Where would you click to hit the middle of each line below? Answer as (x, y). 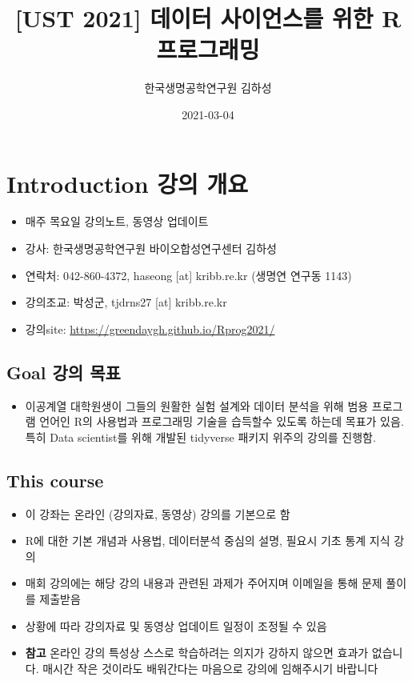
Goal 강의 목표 (64, 372)
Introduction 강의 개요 (128, 183)
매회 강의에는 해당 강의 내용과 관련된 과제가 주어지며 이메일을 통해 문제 (204, 583)
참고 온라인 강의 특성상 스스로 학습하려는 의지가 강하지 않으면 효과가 (197, 653)
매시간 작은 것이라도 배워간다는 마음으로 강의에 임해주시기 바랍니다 (210, 668)
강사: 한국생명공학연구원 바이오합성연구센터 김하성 (151, 248)
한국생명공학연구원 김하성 (208, 88)
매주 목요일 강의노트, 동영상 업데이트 (117, 221)
